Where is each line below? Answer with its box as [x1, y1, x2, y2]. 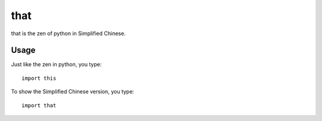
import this [21, 75, 57, 82]
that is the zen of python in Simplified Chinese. [11, 30, 126, 37]
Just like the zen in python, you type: [11, 61, 102, 68]
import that [21, 102, 57, 108]
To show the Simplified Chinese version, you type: [11, 88, 134, 95]
